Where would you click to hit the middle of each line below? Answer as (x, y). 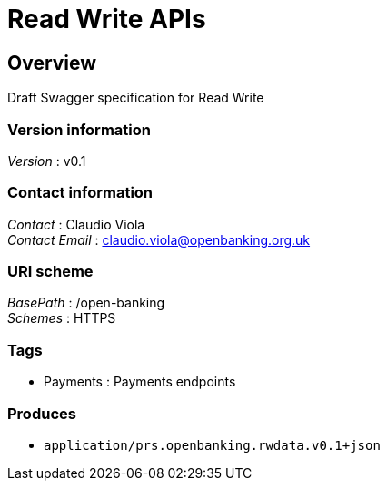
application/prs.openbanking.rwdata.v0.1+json (212, 445)
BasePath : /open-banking (86, 303)
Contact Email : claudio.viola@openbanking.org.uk (159, 239)
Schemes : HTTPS (62, 318)
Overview (52, 63)
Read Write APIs (107, 19)
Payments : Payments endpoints (140, 382)
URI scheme (50, 272)
